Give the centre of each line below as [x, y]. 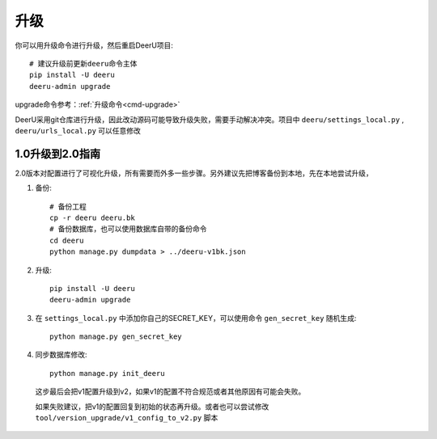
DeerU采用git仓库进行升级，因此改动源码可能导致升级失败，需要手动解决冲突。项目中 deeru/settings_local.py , [210, 119]
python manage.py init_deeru [107, 373]
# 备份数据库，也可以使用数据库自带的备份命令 [128, 229]
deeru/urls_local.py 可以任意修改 [78, 130]
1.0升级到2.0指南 [58, 154]
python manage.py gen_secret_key [116, 337]
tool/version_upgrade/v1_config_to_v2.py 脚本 [127, 418]
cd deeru [67, 240]
